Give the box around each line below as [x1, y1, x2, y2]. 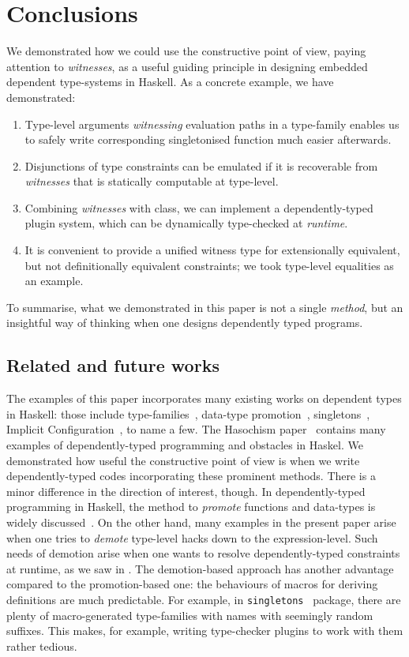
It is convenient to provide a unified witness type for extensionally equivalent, [24, 242, 400, 258]
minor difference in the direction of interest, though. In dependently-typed [6, 482, 366, 499]
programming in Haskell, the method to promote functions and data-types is [6, 498, 376, 515]
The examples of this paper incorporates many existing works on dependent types [6, 390, 402, 407]
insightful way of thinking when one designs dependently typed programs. [6, 314, 363, 331]
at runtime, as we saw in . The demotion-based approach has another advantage [6, 560, 394, 576]
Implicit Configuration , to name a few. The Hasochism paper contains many [6, 421, 386, 437]
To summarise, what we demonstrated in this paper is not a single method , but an [6, 298, 403, 315]
